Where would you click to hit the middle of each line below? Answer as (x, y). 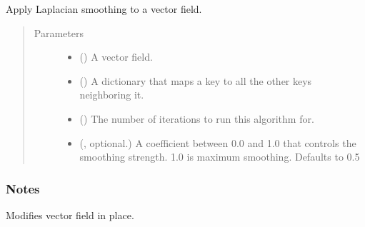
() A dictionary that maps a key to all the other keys (196, 80)
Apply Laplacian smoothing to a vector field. (104, 9)
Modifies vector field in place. (70, 215)
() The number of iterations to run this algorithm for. (197, 118)
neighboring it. (112, 95)
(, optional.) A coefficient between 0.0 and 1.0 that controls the (218, 142)
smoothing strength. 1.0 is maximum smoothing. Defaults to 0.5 (220, 157)
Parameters (59, 32)
